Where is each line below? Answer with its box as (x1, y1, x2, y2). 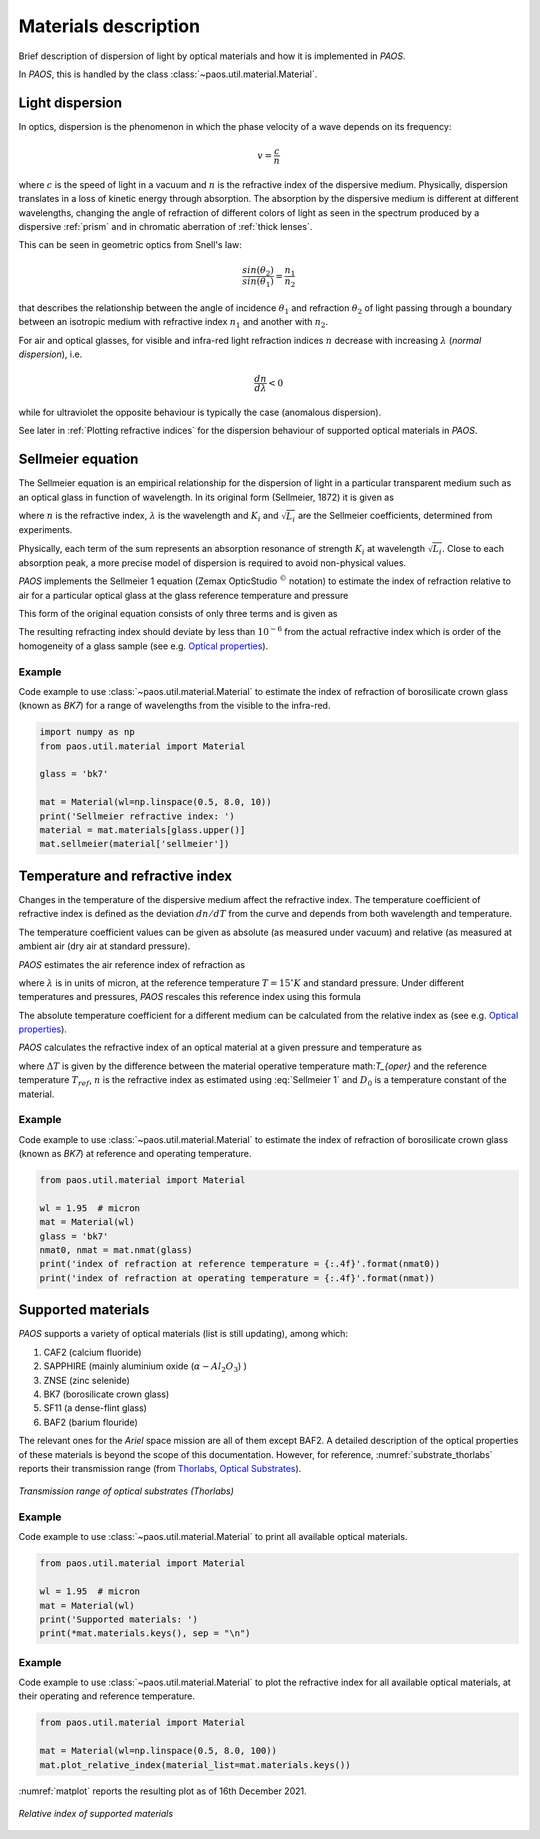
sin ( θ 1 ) (241, 276, 275, 290)
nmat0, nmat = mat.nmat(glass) (39, 1245, 194, 1256)
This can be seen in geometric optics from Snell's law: (18, 239, 242, 251)
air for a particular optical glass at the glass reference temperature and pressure (18, 589, 349, 601)
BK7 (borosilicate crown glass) (43, 1388, 170, 1400)
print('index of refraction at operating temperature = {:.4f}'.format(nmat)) (39, 1272, 435, 1284)
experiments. (18, 524, 73, 536)
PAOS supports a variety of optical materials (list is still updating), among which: (18, 1328, 349, 1340)
